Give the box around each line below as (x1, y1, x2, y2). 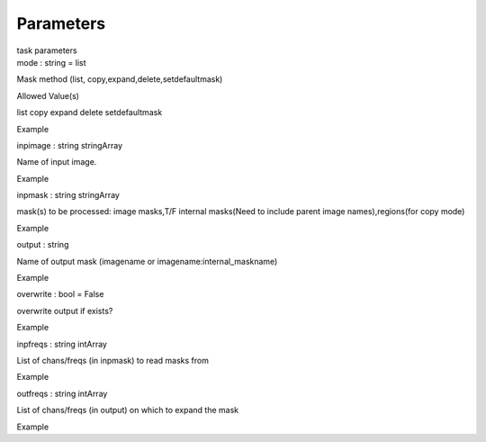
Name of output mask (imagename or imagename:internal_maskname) (16, 256, 278, 266)
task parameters (16, 45, 77, 56)
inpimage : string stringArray (16, 140, 123, 150)
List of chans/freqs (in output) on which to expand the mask (16, 405, 239, 416)
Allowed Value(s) (16, 90, 80, 101)
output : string (16, 239, 69, 250)
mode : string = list (16, 57, 86, 68)
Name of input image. (16, 157, 97, 167)
